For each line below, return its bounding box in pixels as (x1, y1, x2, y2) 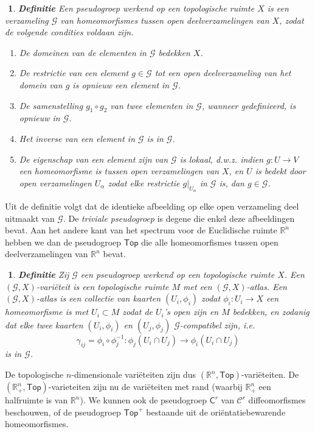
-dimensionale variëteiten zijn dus (71, 368, 196, 381)
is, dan (219, 176, 244, 189)
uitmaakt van (5, 211, 55, 224)
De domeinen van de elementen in (19, 46, 147, 58)
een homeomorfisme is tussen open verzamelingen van (19, 165, 219, 177)
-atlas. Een (246, 280, 287, 292)
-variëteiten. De (241, 368, 299, 381)
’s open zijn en (164, 305, 219, 318)
